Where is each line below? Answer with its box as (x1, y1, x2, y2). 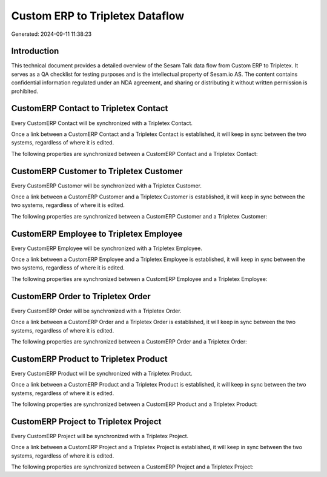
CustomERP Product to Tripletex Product (11, 354, 168, 364)
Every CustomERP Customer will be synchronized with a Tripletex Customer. (11, 182, 202, 189)
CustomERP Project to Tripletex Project (11, 416, 162, 427)
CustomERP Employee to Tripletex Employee (11, 228, 183, 239)
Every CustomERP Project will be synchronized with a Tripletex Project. (11, 432, 189, 439)
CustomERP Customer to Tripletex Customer (11, 166, 183, 176)
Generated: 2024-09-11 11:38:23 (11, 30, 92, 38)
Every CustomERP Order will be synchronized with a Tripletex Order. (11, 307, 182, 314)
